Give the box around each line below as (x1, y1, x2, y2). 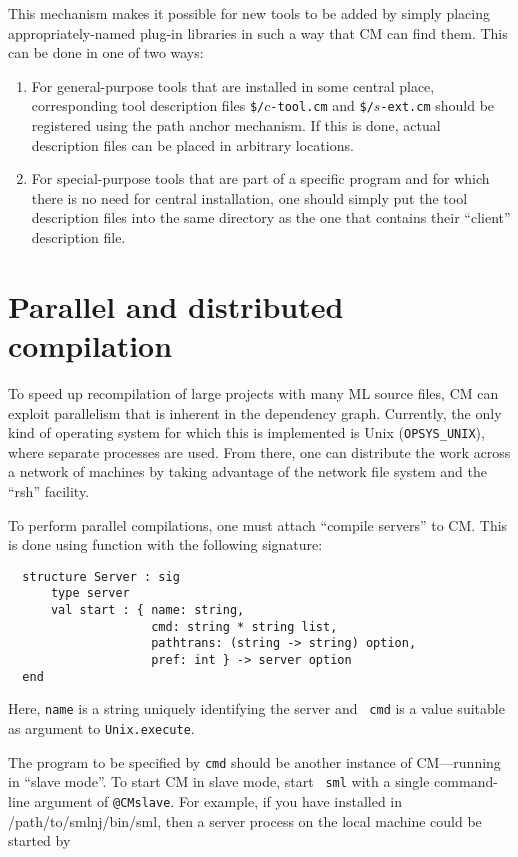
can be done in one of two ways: (8, 42, 204, 63)
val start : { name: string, (50, 603, 245, 618)
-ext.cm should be (380, 95, 495, 116)
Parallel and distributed (8, 285, 344, 326)
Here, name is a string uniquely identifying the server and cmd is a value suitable (8, 698, 505, 719)
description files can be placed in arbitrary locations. (31, 134, 354, 155)
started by (8, 830, 71, 851)
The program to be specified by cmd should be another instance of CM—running (8, 751, 501, 772)
